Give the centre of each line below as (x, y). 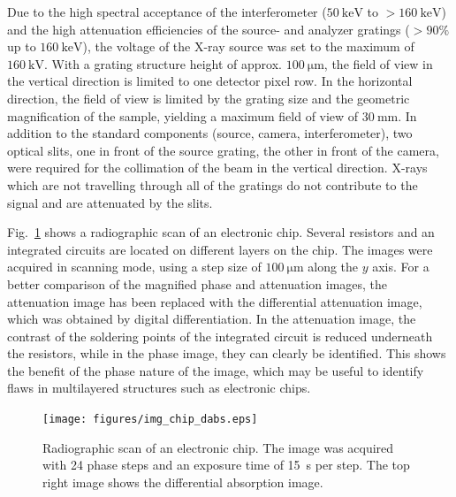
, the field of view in (378, 63)
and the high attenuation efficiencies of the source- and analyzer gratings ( (209, 29)
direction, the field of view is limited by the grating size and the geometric (209, 98)
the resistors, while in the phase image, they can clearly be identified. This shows (227, 353)
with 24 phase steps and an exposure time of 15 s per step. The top (226, 465)
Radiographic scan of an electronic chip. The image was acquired (218, 447)
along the (333, 267)
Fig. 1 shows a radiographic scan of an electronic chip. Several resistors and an (221, 232)
